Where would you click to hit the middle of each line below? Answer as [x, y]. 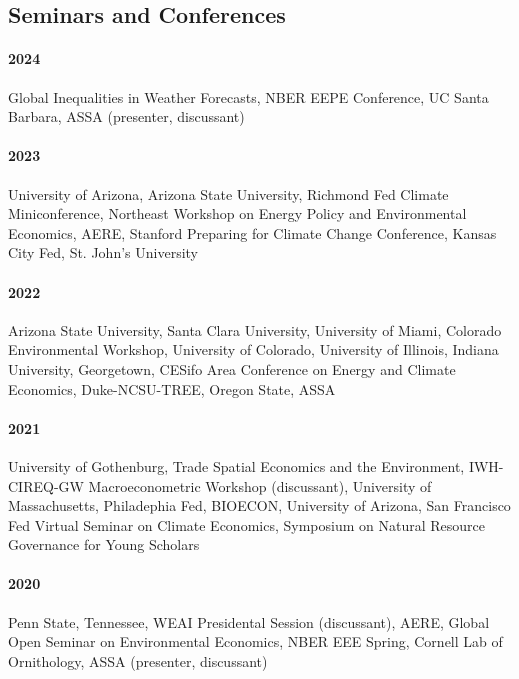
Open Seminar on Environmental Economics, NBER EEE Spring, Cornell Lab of [255, 641]
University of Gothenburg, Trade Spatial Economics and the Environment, [236, 465]
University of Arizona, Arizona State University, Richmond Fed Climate [228, 193]
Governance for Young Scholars [104, 544]
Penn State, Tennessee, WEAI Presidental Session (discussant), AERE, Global [249, 621]
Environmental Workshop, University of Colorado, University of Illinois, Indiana [253, 349]
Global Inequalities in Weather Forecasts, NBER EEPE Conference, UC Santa [248, 96]
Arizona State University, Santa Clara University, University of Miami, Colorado [255, 329]
